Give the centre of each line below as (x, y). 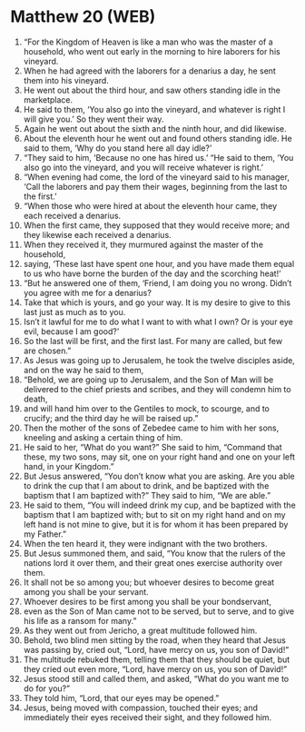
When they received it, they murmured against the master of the (143, 244)
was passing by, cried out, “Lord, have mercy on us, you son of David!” (156, 649)
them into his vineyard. (66, 80)
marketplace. (48, 99)
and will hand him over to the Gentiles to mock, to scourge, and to (147, 408)
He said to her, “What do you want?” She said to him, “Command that (152, 447)
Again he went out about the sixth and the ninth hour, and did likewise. (155, 128)
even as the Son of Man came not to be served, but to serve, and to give (159, 611)
